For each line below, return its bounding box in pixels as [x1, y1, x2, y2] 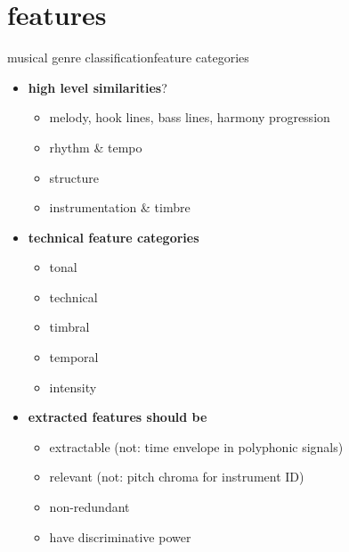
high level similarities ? [28, 78, 167, 96]
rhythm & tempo [49, 137, 142, 156]
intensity [49, 377, 97, 396]
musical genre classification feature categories [7, 48, 249, 67]
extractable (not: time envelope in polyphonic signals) [49, 437, 344, 456]
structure [49, 168, 99, 186]
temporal [49, 348, 99, 367]
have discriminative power [49, 527, 191, 546]
